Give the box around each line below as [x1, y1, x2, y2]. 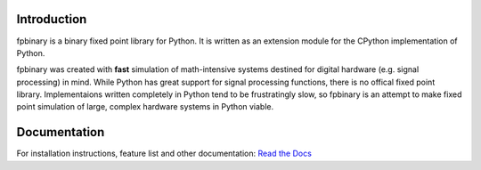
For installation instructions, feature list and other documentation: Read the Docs [16, 148, 312, 159]
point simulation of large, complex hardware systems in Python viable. [16, 101, 274, 112]
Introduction [16, 12, 87, 27]
